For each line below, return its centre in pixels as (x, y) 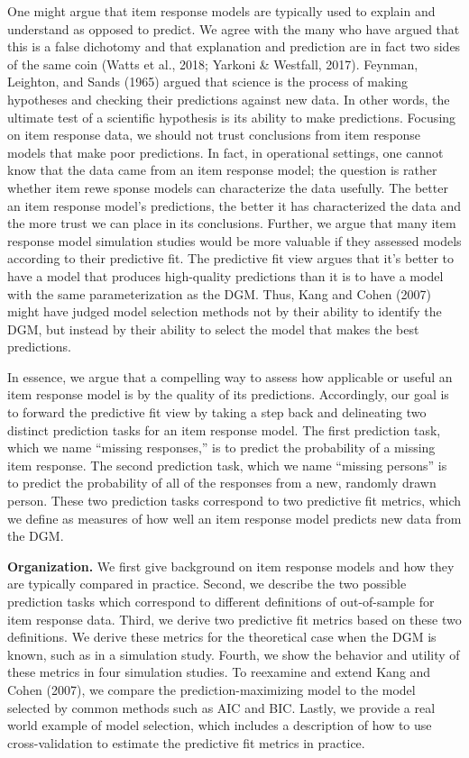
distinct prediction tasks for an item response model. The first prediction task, (224, 429)
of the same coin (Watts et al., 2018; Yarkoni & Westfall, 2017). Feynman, (213, 64)
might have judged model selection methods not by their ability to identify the (225, 311)
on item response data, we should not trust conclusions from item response (214, 135)
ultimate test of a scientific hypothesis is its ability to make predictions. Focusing (232, 117)
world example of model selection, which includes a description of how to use (220, 725)
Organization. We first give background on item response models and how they (231, 566)
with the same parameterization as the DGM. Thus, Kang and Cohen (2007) (219, 293)
